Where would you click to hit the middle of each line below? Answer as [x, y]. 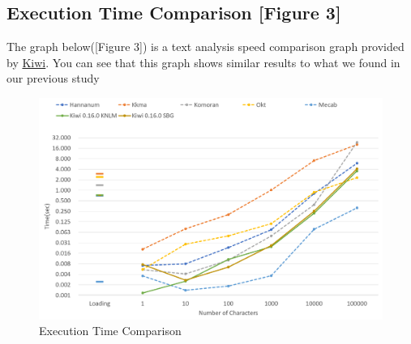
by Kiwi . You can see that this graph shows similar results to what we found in [203, 62]
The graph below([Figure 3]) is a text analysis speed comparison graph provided [205, 47]
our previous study [53, 78]
